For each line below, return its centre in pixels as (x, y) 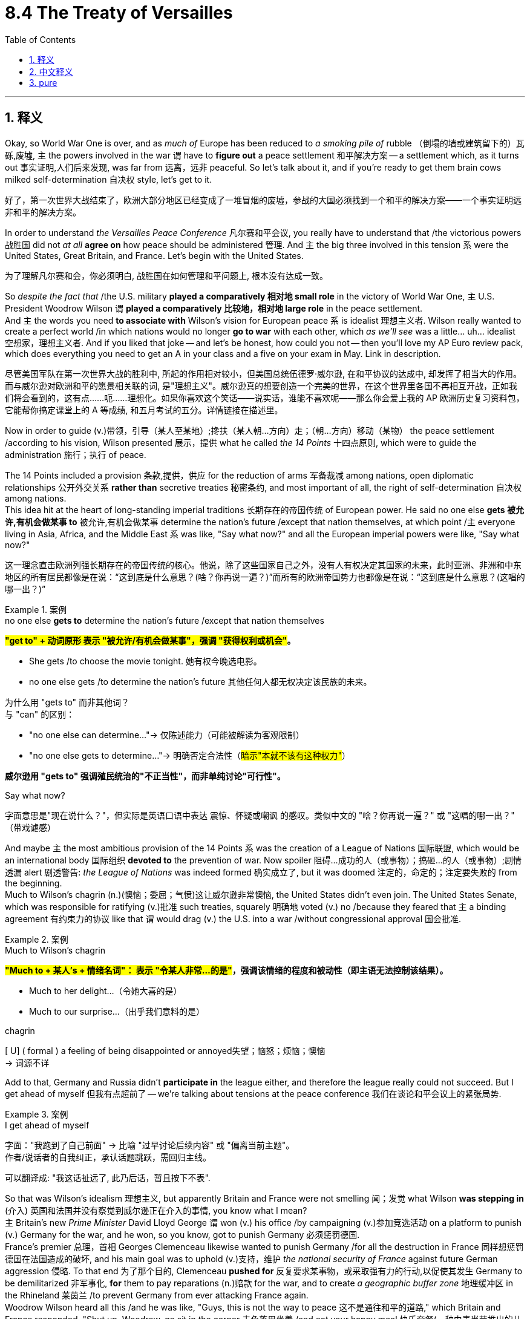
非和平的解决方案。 (43, 212)
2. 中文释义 (51, 71)
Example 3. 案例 (37, 1114)
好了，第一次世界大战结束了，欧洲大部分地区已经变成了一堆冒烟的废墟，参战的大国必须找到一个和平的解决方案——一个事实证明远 (263, 200)
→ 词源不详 (27, 1062)
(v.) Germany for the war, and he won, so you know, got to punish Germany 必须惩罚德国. (182, 1234)
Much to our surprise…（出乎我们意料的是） (117, 1011)
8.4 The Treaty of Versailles (119, 13)
